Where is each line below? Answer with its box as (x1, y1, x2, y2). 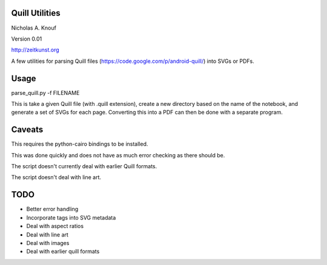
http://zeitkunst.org (11, 46, 60, 54)
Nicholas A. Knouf (11, 24, 57, 31)
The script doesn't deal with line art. (11, 174, 102, 181)
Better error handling (26, 206, 79, 213)
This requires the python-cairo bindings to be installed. (11, 140, 148, 148)
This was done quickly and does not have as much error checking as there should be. (11, 151, 225, 159)
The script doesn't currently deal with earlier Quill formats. (11, 163, 157, 170)
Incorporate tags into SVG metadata (26, 214, 116, 221)
